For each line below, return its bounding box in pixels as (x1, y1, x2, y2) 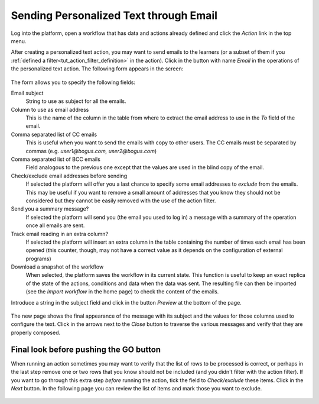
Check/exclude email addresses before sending (11, 172, 128, 179)
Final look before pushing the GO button (11, 344, 161, 354)
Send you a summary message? (11, 205, 89, 212)
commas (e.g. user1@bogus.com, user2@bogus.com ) (25, 147, 157, 154)
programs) (25, 255, 51, 262)
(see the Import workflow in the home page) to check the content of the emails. (25, 288, 219, 295)
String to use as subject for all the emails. (25, 98, 126, 105)
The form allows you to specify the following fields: (11, 79, 136, 86)
